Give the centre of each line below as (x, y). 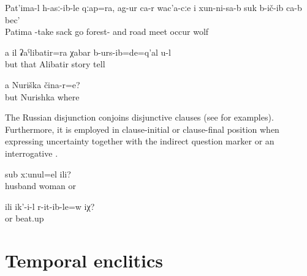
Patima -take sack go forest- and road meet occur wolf (107, 32)
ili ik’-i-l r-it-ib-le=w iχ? (50, 206)
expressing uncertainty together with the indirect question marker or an (140, 141)
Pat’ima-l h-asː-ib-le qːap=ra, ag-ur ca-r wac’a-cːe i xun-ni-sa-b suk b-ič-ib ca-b (153, 7)
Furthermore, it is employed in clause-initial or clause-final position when (142, 129)
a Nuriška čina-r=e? (43, 84)
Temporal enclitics (84, 260)
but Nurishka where (42, 96)
